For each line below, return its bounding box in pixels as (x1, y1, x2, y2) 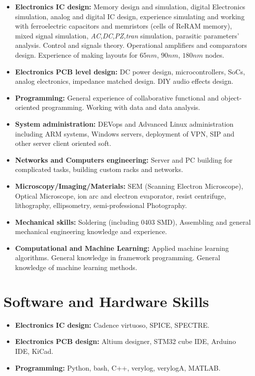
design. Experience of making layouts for (15, 49, 138, 60)
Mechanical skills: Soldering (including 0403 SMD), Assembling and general (15, 216, 251, 227)
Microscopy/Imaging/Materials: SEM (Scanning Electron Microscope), (15, 180, 243, 191)
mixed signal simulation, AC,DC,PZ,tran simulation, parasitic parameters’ (15, 30, 239, 40)
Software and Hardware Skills (3, 291, 209, 311)
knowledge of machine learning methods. (15, 262, 137, 273)
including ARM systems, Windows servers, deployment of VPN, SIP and (15, 128, 235, 138)
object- (221, 92, 242, 103)
